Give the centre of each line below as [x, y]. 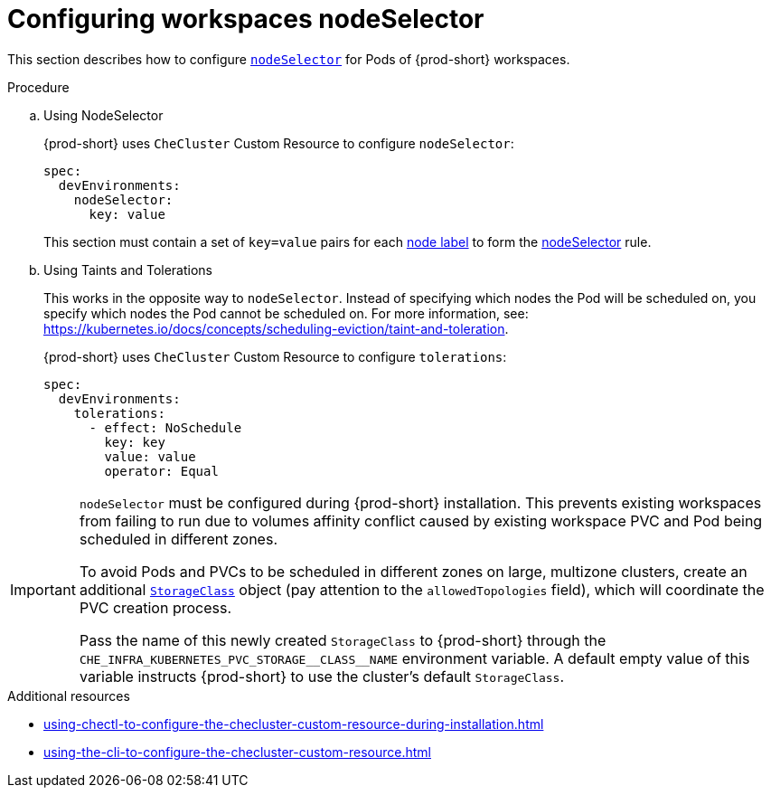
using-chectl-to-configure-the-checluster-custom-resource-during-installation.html [294, 724]
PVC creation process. [155, 607]
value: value [150, 456]
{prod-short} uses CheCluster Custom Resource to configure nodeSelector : [279, 143]
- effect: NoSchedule [165, 427]
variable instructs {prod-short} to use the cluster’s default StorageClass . [322, 676]
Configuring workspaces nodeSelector [246, 19]
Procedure [38, 87]
